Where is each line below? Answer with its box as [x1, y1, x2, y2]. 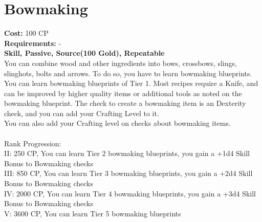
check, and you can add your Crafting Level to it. [4, 107, 159, 118]
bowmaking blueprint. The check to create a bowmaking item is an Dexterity [4, 98, 246, 108]
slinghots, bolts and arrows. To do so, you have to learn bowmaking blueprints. [4, 68, 252, 78]
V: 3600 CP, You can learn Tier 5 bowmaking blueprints [4, 208, 181, 218]
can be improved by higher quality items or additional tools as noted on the [4, 87, 242, 98]
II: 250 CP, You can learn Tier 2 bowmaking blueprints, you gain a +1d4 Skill [4, 148, 250, 159]
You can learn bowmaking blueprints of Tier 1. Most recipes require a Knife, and [4, 78, 258, 88]
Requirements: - [4, 37, 61, 48]
